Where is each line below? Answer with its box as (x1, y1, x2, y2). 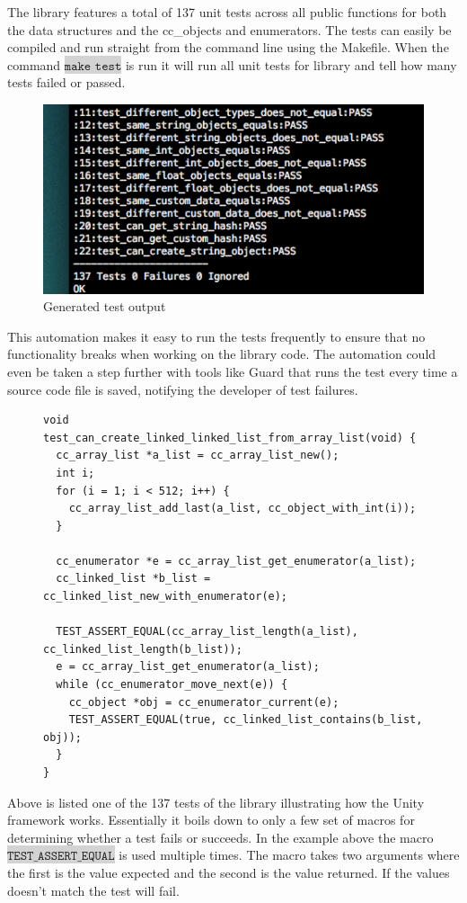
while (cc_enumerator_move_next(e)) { (56, 678, 288, 692)
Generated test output (43, 297, 166, 316)
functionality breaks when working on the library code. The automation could (7, 344, 436, 363)
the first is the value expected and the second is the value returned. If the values (7, 863, 450, 881)
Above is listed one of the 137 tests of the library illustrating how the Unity (7, 792, 425, 811)
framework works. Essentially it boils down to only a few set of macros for (7, 810, 415, 829)
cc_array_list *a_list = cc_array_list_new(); (56, 449, 339, 462)
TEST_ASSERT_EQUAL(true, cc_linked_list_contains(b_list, (68, 713, 423, 727)
